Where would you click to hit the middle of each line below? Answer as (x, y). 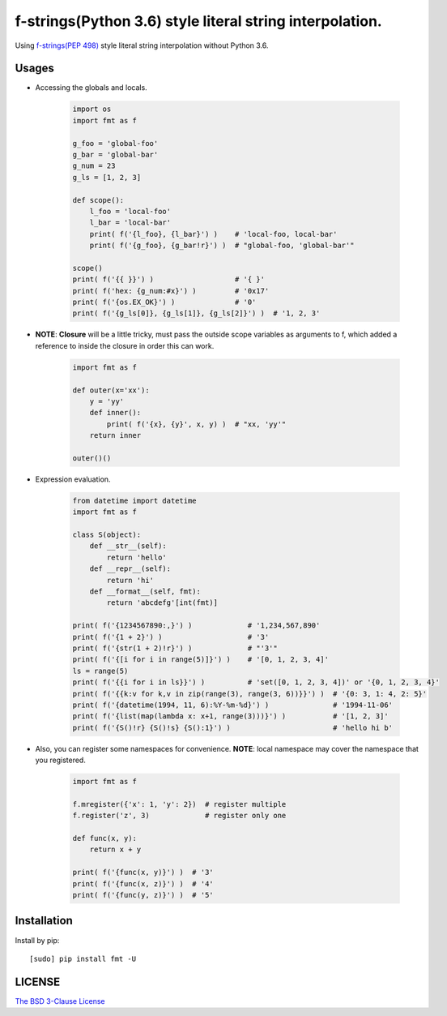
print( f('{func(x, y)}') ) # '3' (143, 872)
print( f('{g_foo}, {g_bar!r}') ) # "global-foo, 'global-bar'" (222, 246)
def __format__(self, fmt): (145, 592)
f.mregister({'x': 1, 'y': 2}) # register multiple (179, 804)
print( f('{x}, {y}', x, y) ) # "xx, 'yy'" (196, 424)
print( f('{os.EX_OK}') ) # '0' (164, 302)
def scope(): (98, 200)
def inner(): (115, 413)
